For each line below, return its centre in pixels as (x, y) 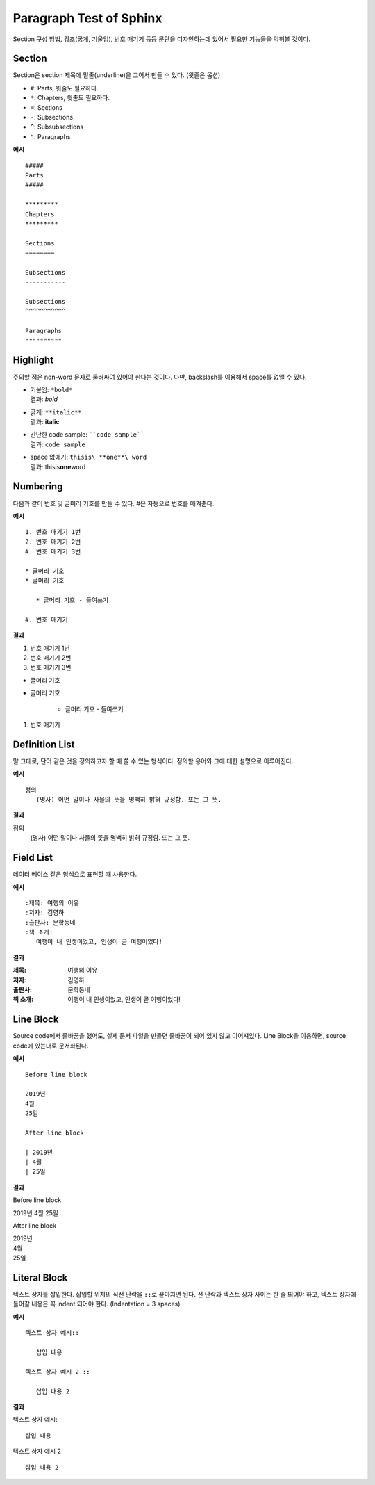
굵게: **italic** (56, 412)
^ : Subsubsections (57, 127)
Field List (33, 858)
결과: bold (44, 399)
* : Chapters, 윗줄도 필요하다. (70, 98)
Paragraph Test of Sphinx (87, 18)
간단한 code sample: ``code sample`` (87, 435)
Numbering (38, 487)
